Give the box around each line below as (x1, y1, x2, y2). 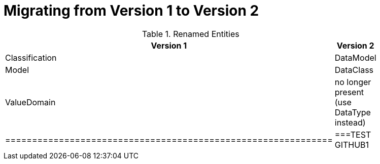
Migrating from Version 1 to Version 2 (4, 2, 259, 19)
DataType (334, 107, 371, 117)
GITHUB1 (334, 139, 369, 150)
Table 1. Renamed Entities (142, 28, 239, 39)
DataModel (334, 52, 376, 63)
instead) (334, 117, 366, 128)
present (334, 87, 364, 97)
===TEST (334, 129, 371, 140)
